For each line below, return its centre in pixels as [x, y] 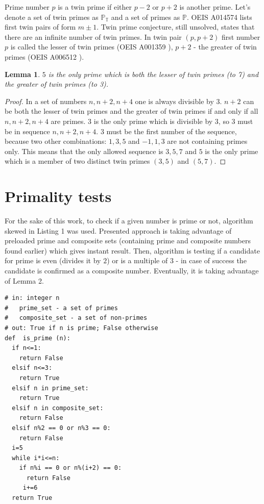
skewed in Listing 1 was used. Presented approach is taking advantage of [118, 230]
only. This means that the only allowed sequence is [84, 151]
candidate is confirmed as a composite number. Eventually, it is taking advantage [132, 270]
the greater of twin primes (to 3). [57, 84]
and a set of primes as [146, 17]
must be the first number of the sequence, [172, 131]
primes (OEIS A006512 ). [44, 56]
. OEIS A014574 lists [219, 17]
